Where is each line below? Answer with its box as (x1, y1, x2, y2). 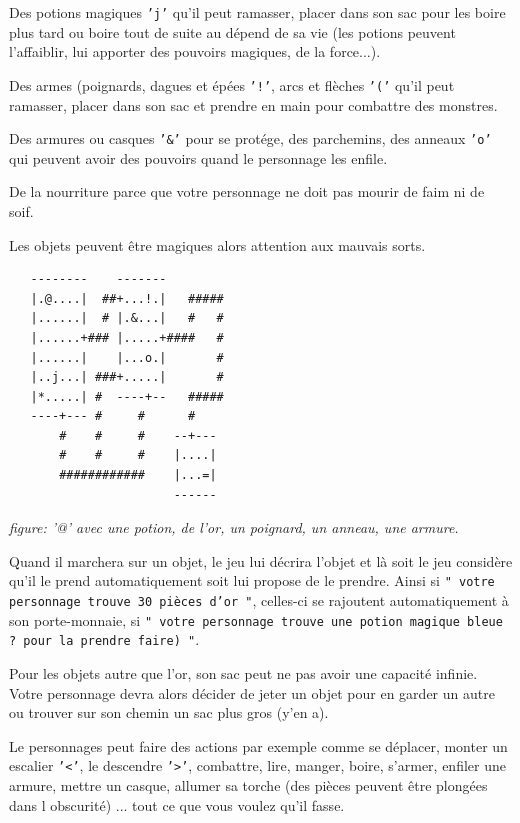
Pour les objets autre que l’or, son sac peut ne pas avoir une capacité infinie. (9, 663, 478, 684)
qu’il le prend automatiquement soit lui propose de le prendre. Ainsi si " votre (9, 570, 495, 591)
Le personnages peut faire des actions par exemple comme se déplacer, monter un (9, 735, 508, 756)
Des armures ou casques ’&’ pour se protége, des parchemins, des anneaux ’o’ (9, 128, 492, 149)
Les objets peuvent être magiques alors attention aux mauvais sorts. (9, 234, 426, 255)
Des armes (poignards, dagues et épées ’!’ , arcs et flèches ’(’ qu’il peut (9, 74, 455, 95)
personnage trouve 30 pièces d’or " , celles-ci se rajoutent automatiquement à (9, 590, 509, 611)
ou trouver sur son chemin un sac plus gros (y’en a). (9, 702, 329, 723)
